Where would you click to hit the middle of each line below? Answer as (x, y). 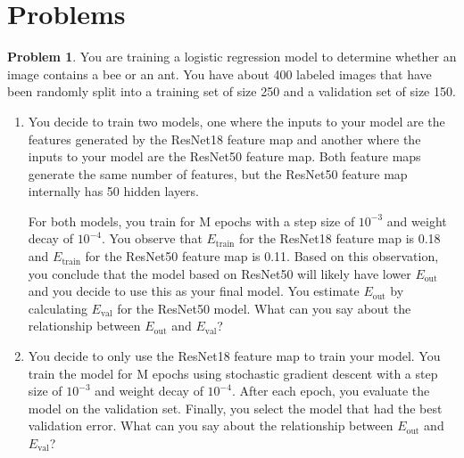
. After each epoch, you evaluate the (331, 391)
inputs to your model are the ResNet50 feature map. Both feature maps (224, 156)
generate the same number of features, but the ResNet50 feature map (218, 173)
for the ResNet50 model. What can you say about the (264, 308)
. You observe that (152, 238)
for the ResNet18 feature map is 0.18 (340, 238)
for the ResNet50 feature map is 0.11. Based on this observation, (262, 256)
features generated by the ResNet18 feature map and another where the (224, 139)
